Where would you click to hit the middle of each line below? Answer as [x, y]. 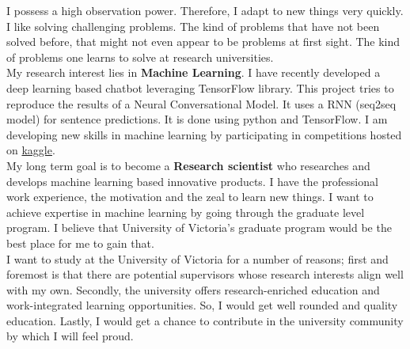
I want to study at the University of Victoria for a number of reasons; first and [197, 258]
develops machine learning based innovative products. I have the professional [192, 181]
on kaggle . [31, 150]
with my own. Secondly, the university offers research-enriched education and [193, 289]
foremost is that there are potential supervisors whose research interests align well [205, 274]
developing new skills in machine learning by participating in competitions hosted [204, 134]
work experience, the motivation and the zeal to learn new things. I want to [190, 197]
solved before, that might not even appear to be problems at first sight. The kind [203, 42]
